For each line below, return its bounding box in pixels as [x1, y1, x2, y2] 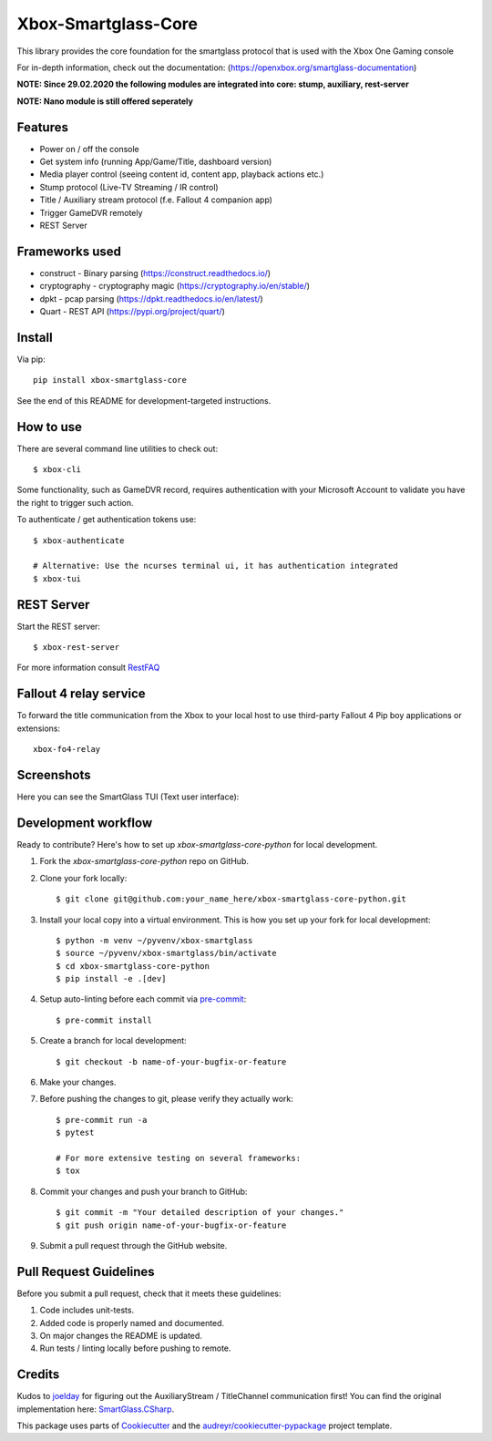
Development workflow [16, 815, 153, 830]
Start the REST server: [16, 621, 100, 632]
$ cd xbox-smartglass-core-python [56, 961, 210, 971]
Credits [16, 1367, 60, 1383]
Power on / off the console [39, 143, 140, 154]
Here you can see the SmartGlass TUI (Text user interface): [16, 791, 240, 802]
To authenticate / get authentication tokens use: [16, 514, 197, 525]
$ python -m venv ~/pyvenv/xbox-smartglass [56, 935, 253, 945]
